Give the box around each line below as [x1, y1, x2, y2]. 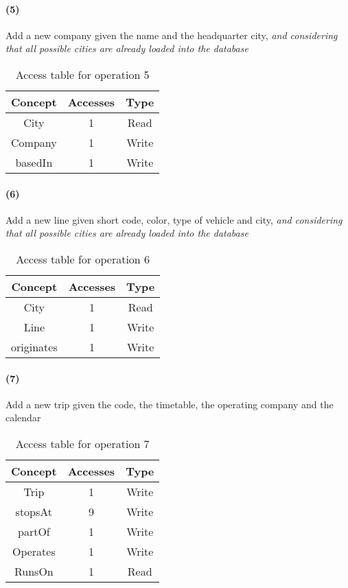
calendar [5, 410, 41, 425]
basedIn [15, 154, 53, 170]
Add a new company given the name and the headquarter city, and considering [5, 27, 338, 42]
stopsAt [15, 503, 53, 519]
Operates [12, 543, 56, 559]
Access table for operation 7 [15, 435, 150, 451]
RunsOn [14, 563, 54, 579]
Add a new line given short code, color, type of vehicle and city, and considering [5, 212, 343, 226]
